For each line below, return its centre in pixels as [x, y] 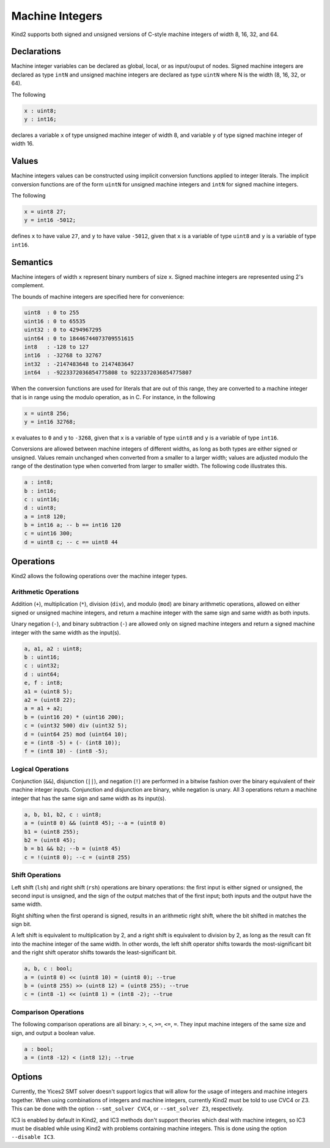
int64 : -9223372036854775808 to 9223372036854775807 [108, 373]
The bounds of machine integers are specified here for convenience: [98, 296]
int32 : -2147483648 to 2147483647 [79, 364]
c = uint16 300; [49, 534]
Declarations [36, 52]
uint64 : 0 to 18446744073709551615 [79, 338]
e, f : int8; [44, 683]
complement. [28, 285]
